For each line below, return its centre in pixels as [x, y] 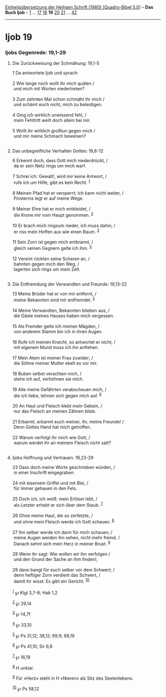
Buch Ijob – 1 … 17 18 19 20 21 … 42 [41, 12]
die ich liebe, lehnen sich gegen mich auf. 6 [58, 395]
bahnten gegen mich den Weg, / [46, 264]
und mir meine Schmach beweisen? [50, 136]
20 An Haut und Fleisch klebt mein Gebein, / [57, 406]
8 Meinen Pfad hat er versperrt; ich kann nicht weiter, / [68, 193]
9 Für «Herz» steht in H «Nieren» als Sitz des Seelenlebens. [73, 678]
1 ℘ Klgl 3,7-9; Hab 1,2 [35, 592]
